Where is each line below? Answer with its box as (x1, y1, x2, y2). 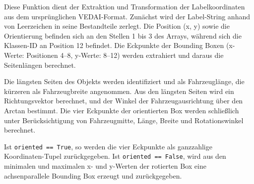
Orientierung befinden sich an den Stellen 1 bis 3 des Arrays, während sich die (4, 30, 242, 41)
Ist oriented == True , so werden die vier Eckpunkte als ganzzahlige (4, 141, 212, 151)
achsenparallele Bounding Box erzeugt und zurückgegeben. (4, 170, 182, 181)
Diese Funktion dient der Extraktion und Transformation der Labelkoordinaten (4, 1, 245, 11)
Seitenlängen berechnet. (4, 59, 76, 70)
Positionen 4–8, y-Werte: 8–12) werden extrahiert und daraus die (26, 49, 224, 60)
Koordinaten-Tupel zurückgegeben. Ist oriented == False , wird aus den (4, 151, 226, 161)
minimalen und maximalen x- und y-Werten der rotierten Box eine (4, 161, 206, 171)
